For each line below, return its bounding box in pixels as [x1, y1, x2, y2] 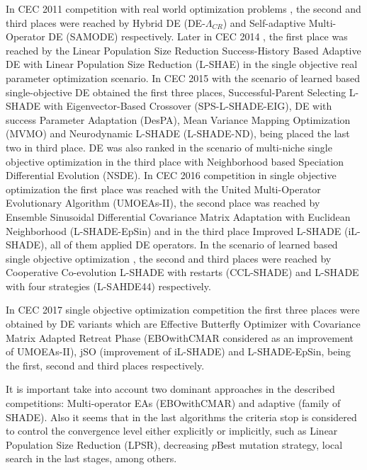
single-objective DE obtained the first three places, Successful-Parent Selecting [6, 84, 346, 99]
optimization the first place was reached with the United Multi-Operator [6, 181, 321, 196]
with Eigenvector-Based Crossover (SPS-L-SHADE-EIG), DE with [43, 98, 332, 113]
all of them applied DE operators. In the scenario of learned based [50, 237, 338, 252]
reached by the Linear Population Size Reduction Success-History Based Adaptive [6, 42, 361, 57]
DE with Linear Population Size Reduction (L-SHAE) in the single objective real [6, 57, 358, 71]
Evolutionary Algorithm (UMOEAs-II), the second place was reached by [6, 195, 320, 210]
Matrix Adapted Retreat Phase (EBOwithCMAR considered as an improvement [6, 330, 354, 345]
